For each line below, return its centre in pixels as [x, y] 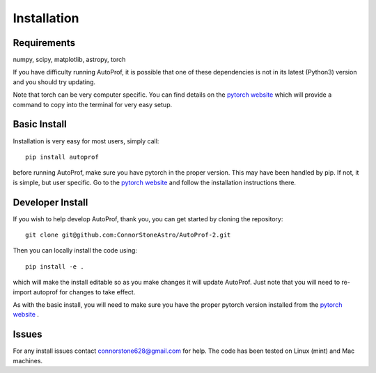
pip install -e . [55, 267]
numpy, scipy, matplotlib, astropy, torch [69, 60]
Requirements [44, 43]
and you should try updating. [54, 82]
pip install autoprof [62, 157]
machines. [28, 360]
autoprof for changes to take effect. [84, 292]
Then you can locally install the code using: [75, 251]
